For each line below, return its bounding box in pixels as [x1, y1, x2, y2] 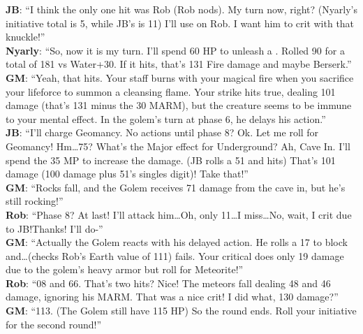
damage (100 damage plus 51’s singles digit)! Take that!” [6, 166, 249, 181]
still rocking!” [6, 194, 64, 208]
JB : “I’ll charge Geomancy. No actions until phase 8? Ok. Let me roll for [6, 125, 319, 140]
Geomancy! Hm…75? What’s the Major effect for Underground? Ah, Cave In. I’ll [6, 138, 350, 153]
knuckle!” [6, 29, 45, 44]
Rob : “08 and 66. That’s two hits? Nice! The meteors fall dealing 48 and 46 [6, 275, 331, 290]
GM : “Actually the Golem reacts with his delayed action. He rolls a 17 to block [6, 235, 348, 249]
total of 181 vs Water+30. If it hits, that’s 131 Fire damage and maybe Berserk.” [6, 57, 352, 71]
